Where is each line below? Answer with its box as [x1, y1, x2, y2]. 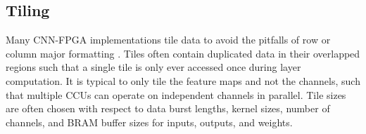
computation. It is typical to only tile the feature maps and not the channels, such [6, 73, 360, 88]
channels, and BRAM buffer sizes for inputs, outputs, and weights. [6, 114, 293, 129]
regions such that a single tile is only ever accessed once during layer [6, 60, 301, 74]
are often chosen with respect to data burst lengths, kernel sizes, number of [6, 101, 330, 116]
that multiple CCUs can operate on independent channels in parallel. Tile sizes [6, 87, 346, 102]
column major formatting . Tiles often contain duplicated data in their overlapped [6, 46, 360, 60]
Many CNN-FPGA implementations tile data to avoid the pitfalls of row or [6, 32, 331, 47]
